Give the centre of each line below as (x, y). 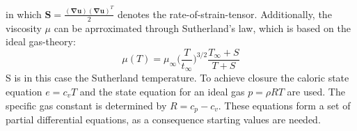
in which (24, 14)
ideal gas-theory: (41, 41)
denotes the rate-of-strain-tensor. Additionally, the (224, 14)
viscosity (24, 28)
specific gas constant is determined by (86, 105)
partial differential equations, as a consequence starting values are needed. (163, 120)
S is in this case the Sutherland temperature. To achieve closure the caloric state (177, 78)
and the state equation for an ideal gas (162, 91)
